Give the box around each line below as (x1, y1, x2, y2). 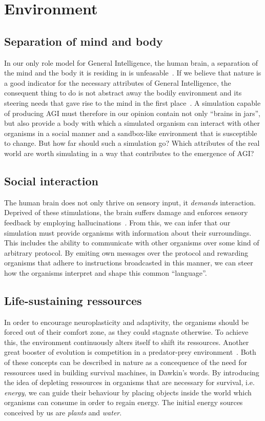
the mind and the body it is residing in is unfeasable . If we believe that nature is (4, 67, 261, 78)
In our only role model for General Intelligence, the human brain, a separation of (4, 57, 258, 68)
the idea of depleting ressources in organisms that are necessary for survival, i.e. (4, 377, 255, 388)
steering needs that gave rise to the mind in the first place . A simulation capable (4, 97, 261, 108)
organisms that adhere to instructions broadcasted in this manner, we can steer (4, 257, 253, 268)
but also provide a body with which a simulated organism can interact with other (4, 118, 260, 128)
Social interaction (4, 173, 98, 188)
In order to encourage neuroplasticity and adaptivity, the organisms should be (4, 316, 249, 327)
